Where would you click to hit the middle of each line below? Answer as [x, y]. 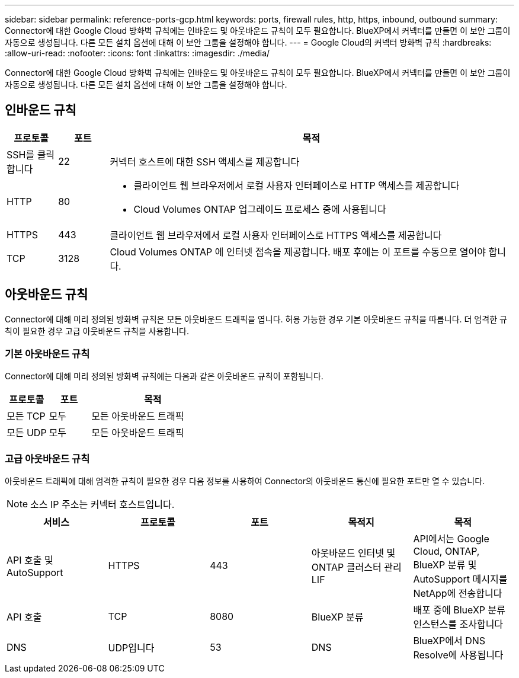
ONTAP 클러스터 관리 [356, 567]
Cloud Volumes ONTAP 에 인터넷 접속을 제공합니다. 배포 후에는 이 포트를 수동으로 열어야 [298, 252]
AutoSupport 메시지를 [460, 579]
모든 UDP [27, 433]
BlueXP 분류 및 [445, 565]
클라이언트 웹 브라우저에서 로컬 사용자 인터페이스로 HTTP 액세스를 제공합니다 [297, 185]
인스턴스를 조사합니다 [458, 624]
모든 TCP [26, 416]
